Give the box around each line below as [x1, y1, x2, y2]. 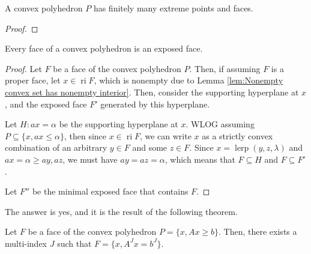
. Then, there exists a [219, 225, 297, 238]
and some [132, 141, 168, 154]
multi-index [5, 237, 47, 249]
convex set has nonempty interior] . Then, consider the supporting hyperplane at [5, 85, 299, 98]
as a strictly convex [202, 129, 273, 142]
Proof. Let [5, 62, 42, 74]
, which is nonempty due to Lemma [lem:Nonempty [94, 74, 283, 86]
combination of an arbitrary [5, 141, 107, 154]
